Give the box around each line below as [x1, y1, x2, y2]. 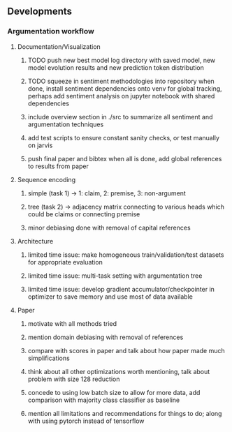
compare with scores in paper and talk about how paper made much [27, 346, 225, 355]
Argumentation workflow [7, 27, 94, 36]
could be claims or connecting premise [27, 209, 140, 218]
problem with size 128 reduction [27, 375, 120, 383]
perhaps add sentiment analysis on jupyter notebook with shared [27, 91, 215, 100]
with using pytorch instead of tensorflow [27, 417, 145, 425]
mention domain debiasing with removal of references [27, 333, 184, 341]
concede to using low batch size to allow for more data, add [27, 388, 201, 396]
